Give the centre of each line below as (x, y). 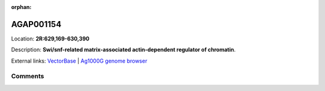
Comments (28, 77)
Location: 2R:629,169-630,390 (50, 39)
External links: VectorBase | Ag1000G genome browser (79, 61)
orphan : (21, 7)
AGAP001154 (36, 24)
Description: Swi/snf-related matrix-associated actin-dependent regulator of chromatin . (123, 50)
